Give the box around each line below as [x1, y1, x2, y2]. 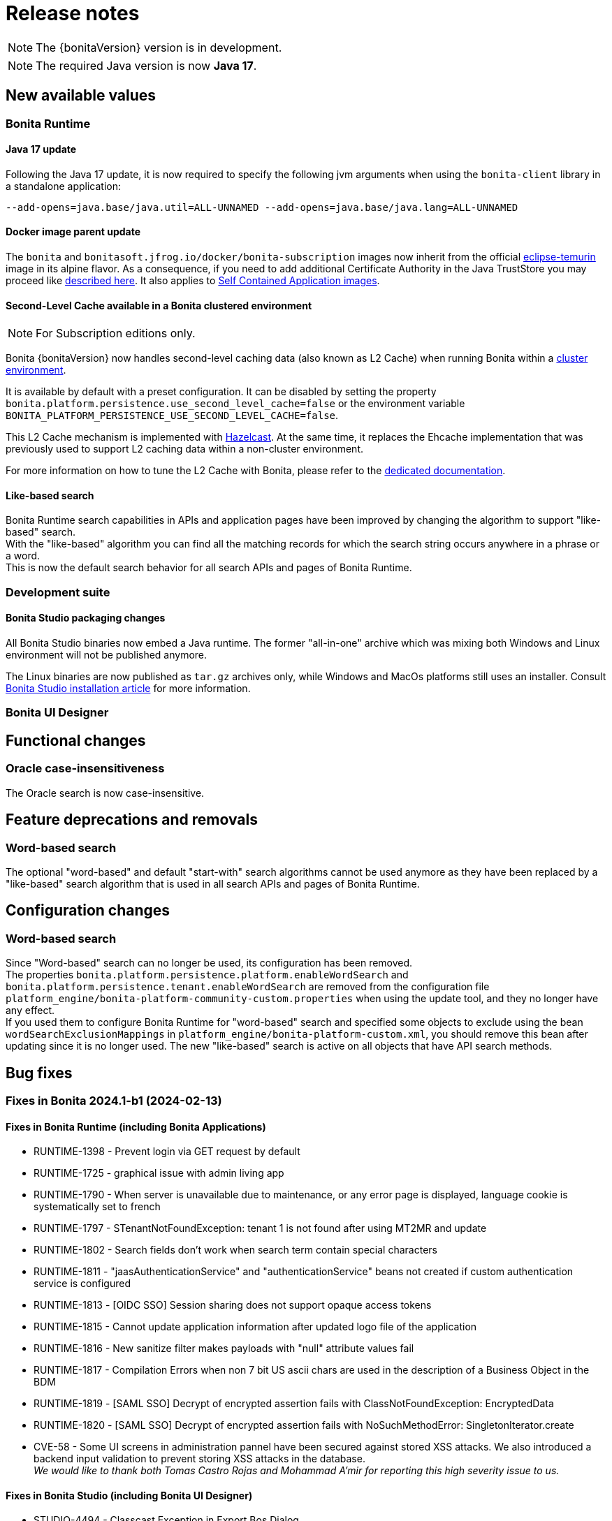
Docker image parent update [6, 226, 141, 238]
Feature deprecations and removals [6, 811, 258, 829]
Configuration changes [6, 902, 170, 920]
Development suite [6, 585, 110, 599]
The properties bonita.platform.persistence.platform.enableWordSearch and [6, 969, 409, 981]
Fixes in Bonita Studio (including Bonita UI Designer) [6, 1489, 253, 1501]
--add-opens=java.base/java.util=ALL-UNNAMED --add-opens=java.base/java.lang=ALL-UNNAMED [6, 201, 518, 213]
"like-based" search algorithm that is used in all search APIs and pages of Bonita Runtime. [6, 877, 420, 890]
